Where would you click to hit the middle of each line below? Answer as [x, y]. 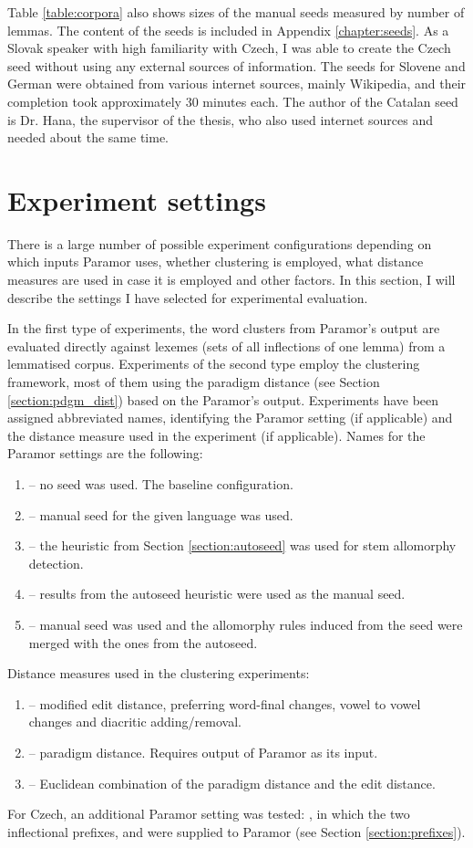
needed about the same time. [88, 137]
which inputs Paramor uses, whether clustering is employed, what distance [216, 262]
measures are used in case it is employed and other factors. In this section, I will [231, 280]
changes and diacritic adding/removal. [135, 722]
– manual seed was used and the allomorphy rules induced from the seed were [246, 624]
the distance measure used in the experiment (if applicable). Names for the [216, 435]
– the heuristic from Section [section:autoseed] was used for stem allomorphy [242, 545]
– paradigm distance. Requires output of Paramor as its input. [203, 752]
